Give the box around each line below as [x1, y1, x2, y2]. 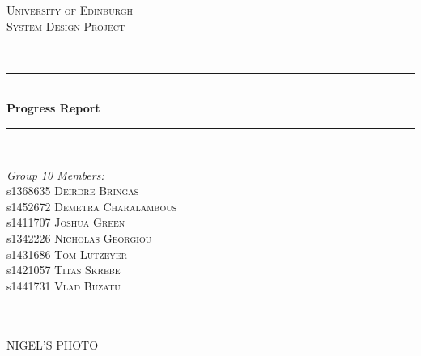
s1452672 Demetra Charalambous [6, 197, 177, 214]
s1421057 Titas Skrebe [6, 261, 121, 278]
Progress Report [6, 100, 100, 117]
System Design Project [6, 17, 125, 34]
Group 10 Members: [6, 166, 104, 183]
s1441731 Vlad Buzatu [6, 277, 121, 294]
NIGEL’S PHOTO [6, 336, 99, 353]
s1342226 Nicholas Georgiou [6, 229, 152, 246]
